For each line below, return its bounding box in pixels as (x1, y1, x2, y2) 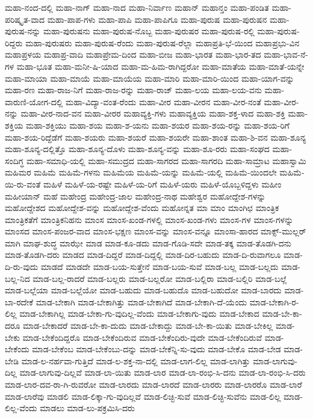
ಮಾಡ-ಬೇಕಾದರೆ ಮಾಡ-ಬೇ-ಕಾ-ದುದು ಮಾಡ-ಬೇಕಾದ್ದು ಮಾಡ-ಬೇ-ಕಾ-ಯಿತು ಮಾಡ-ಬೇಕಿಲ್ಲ (23, 319, 273, 332)
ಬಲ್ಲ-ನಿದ (5, 272, 30, 284)
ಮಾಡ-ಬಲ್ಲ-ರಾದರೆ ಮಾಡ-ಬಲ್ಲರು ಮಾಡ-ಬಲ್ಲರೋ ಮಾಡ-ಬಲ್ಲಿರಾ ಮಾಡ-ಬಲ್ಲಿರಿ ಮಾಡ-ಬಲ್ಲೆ (33, 272, 287, 284)
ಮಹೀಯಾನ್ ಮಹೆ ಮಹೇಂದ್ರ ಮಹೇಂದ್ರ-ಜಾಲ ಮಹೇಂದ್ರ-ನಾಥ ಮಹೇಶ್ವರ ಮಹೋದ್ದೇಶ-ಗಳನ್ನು (5, 189, 266, 202)
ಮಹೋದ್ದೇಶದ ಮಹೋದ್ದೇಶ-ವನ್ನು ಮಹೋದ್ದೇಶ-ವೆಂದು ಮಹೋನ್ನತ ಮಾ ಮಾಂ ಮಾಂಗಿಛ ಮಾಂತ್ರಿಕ (5, 201, 279, 214)
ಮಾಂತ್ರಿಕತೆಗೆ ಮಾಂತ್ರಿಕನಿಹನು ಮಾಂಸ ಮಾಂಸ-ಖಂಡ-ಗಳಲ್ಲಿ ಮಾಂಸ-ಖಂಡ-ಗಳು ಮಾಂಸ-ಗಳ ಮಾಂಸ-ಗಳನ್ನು (5, 213, 294, 225)
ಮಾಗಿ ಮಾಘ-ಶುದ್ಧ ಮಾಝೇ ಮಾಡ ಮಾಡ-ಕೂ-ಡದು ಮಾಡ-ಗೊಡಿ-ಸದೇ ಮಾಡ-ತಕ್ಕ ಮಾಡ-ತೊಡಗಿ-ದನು (5, 236, 292, 249)
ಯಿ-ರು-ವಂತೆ (5, 177, 41, 190)
